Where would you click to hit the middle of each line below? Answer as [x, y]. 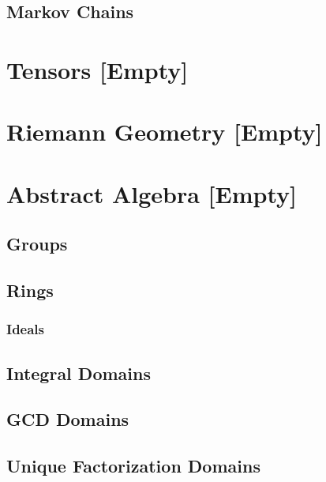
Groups [37, 244]
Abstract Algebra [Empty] [152, 193]
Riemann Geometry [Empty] [165, 132]
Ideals [25, 329]
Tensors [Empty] [97, 69]
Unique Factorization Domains [133, 466]
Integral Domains [79, 373]
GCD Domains [68, 419]
